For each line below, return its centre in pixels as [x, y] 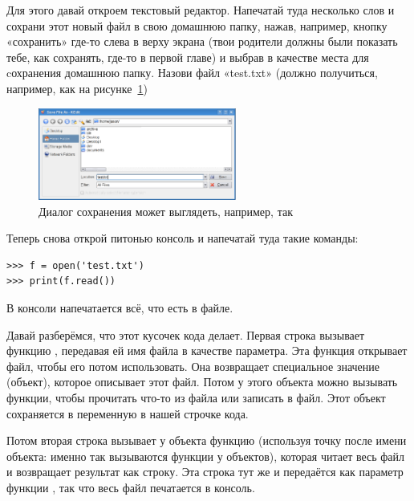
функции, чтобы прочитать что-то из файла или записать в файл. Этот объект [196, 397]
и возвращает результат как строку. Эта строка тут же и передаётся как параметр [205, 472]
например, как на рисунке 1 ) [77, 88]
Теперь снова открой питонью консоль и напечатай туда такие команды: [183, 238]
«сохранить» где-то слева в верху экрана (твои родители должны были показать [202, 41]
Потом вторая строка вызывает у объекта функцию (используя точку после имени [207, 440]
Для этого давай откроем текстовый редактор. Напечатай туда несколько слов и [201, 10]
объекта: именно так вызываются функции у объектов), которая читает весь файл [206, 456]
